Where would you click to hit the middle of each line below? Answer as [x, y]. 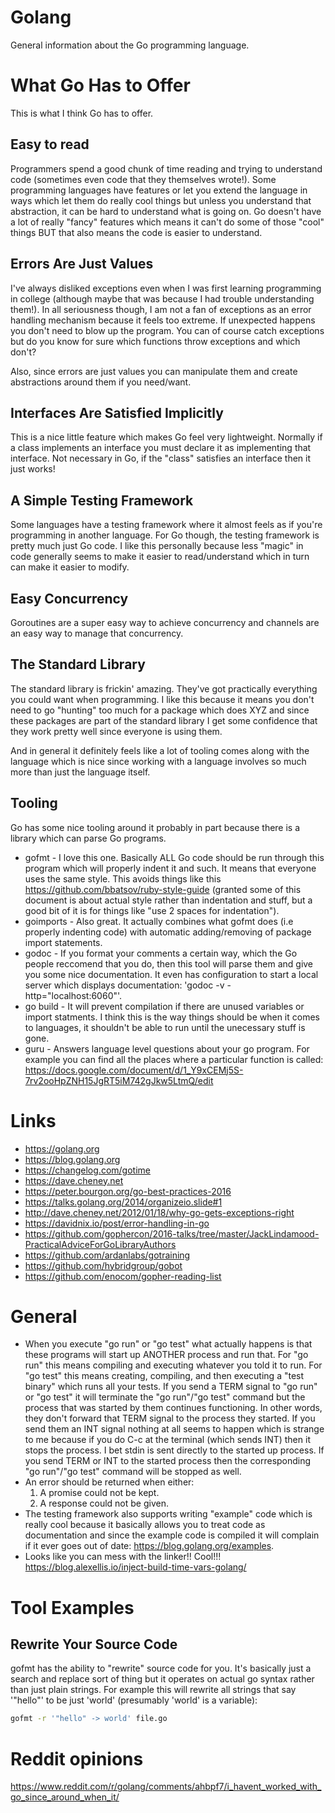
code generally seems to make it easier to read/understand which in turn [160, 557]
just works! [33, 469]
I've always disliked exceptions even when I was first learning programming [166, 288]
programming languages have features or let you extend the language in [159, 190]
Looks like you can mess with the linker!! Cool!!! [123, 1557]
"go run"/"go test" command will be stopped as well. [133, 1472]
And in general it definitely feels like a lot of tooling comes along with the [160, 750]
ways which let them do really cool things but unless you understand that [161, 200]
